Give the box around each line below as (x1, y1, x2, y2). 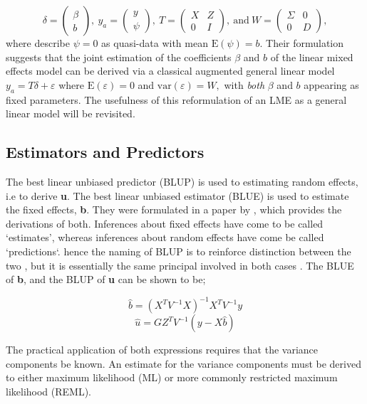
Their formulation (266, 36, 344, 50)
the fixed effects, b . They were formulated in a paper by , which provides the (6, 202, 342, 217)
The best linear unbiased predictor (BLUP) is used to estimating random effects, (6, 174, 358, 188)
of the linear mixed (270, 49, 353, 64)
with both (224, 77, 265, 92)
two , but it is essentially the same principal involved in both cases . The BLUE (6, 257, 354, 272)
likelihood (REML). (6, 384, 92, 398)
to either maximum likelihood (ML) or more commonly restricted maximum (6, 370, 338, 385)
